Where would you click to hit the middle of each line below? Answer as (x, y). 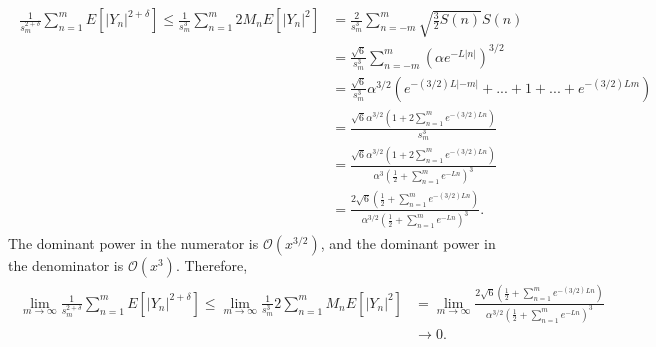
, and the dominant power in (408, 243)
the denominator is (66, 265)
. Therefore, (211, 265)
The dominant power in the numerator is (133, 243)
